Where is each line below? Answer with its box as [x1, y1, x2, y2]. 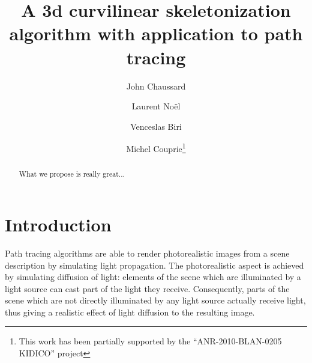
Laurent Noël [131, 100, 181, 112]
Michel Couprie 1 [126, 141, 186, 154]
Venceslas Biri [130, 120, 182, 132]
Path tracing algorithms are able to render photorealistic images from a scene [5, 246, 290, 259]
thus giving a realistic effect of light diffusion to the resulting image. [5, 305, 255, 318]
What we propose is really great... [19, 169, 125, 179]
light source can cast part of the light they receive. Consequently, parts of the [5, 282, 290, 294]
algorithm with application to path [9, 21, 303, 46]
